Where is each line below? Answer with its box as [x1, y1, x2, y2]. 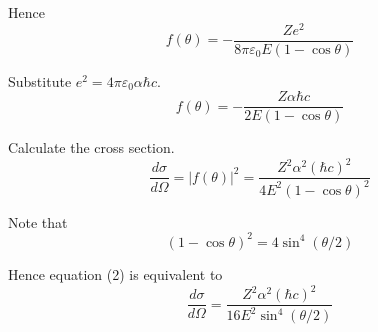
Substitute [8, 70, 72, 91]
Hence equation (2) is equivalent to [8, 263, 223, 284]
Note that [8, 211, 68, 232]
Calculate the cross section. [8, 137, 175, 158]
